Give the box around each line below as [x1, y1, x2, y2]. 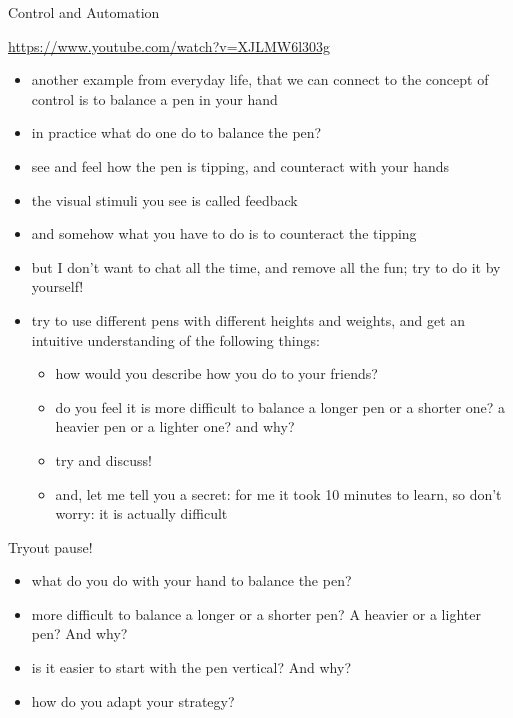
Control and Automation [8, 2, 160, 22]
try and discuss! [55, 449, 152, 470]
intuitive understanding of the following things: [31, 329, 320, 350]
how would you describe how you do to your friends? [55, 363, 378, 384]
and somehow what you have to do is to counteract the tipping [31, 223, 417, 244]
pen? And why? [31, 623, 128, 644]
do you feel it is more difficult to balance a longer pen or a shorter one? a [55, 396, 506, 417]
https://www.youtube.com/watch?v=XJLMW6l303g [8, 35, 331, 56]
